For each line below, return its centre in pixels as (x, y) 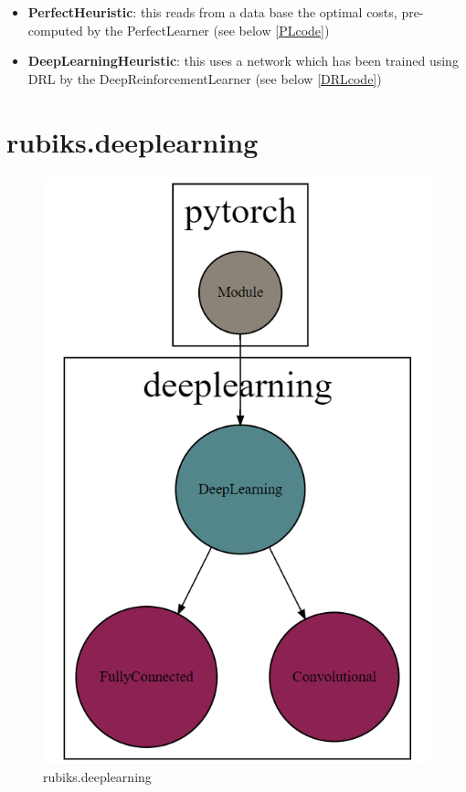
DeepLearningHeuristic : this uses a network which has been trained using (243, 61)
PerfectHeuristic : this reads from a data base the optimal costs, (212, 12)
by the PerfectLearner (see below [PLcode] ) (208, 30)
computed (55, 30)
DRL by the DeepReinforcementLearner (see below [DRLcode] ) (205, 78)
